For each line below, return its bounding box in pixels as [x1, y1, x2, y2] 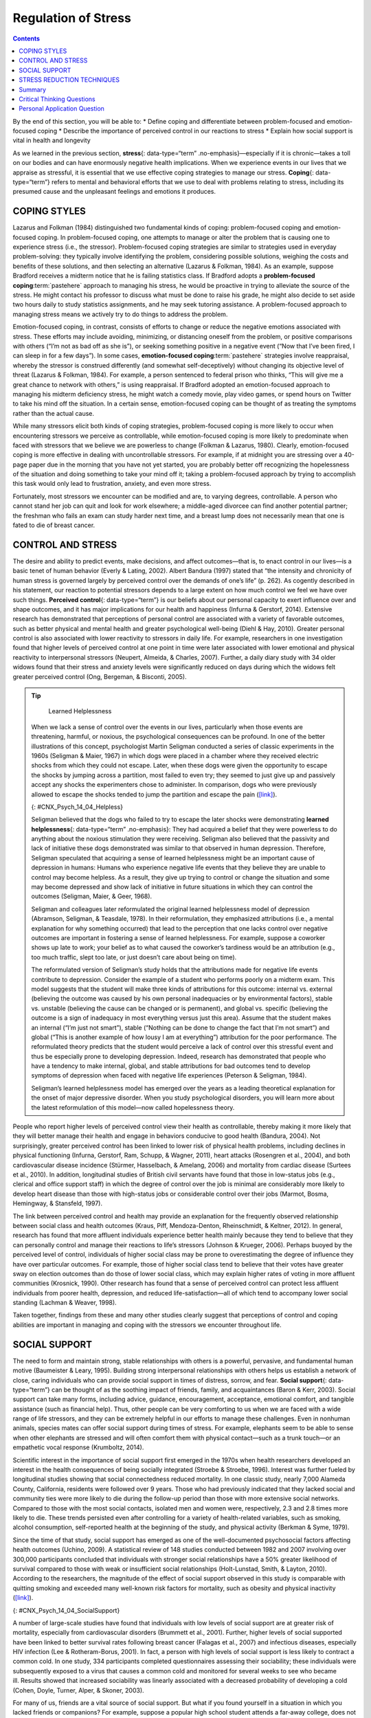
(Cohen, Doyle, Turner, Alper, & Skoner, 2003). [12, 1686, 144, 1694]
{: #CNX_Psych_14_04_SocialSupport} [12, 1606, 120, 1614]
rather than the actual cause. [12, 409, 95, 417]
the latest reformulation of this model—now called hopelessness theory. [31, 1103, 235, 1111]
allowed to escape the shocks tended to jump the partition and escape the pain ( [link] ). [31, 790, 278, 799]
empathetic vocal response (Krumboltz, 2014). [12, 1443, 144, 1451]
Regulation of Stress [12, 10, 132, 25]
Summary [19, 85, 47, 93]
